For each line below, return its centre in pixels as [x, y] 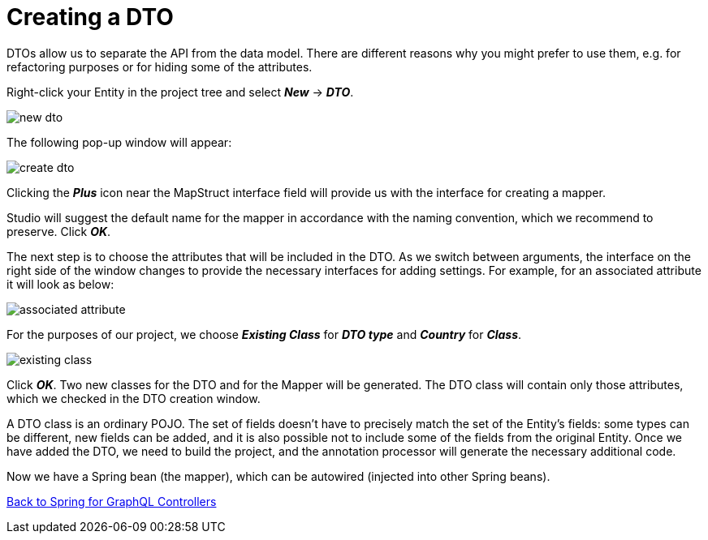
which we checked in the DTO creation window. [134, 398]
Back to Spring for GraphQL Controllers [112, 501]
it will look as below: [60, 284]
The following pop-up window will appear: [119, 142]
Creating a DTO [90, 17]
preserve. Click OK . [59, 231]
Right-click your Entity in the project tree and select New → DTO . [180, 92]
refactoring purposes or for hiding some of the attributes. [160, 66]
